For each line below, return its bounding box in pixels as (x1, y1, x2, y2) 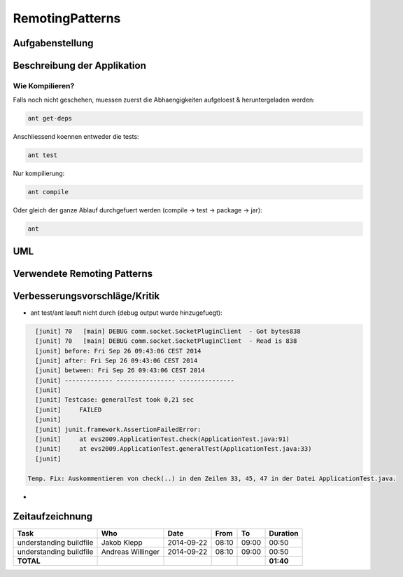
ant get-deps (27, 114, 73, 123)
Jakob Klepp (101, 538, 143, 548)
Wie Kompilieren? (13, 81, 75, 90)
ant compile (27, 188, 69, 196)
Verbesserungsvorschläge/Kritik (13, 290, 160, 301)
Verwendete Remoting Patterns (13, 267, 153, 280)
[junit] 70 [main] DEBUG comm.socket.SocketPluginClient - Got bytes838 (35, 327, 301, 335)
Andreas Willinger (101, 547, 160, 557)
